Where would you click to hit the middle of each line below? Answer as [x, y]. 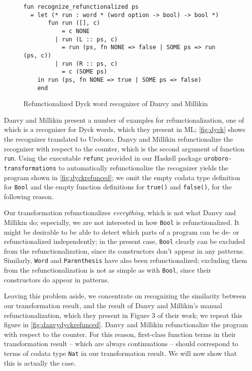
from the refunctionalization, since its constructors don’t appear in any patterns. [124, 250]
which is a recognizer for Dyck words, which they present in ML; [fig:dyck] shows [125, 129]
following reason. [29, 196]
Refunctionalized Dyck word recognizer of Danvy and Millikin [116, 103]
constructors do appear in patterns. [57, 279]
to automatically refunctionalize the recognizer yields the [144, 167]
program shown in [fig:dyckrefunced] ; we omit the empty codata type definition [122, 177]
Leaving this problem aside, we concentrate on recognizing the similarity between [125, 296]
